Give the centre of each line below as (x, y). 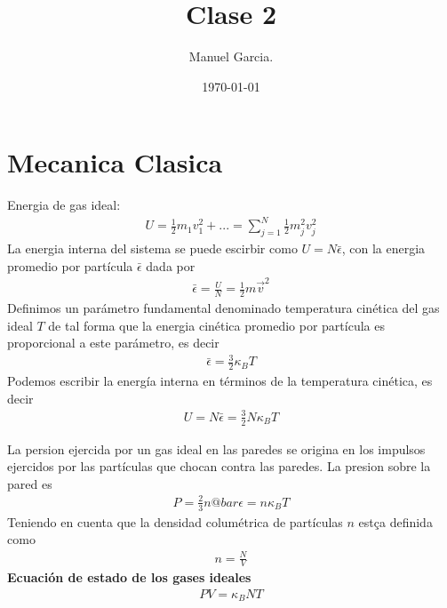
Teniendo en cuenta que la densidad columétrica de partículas (175, 521)
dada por (171, 265)
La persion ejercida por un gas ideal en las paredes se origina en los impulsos (216, 448)
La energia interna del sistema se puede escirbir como (152, 248)
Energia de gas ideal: (64, 205)
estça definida (395, 521)
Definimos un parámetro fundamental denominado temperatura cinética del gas (223, 307)
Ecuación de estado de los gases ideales (129, 577)
